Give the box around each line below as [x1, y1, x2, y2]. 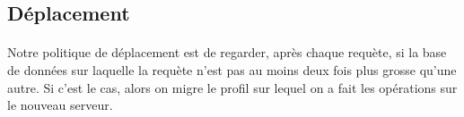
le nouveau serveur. [7, 96, 113, 114]
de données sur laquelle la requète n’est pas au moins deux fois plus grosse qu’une [7, 60, 457, 79]
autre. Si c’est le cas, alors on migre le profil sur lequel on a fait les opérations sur [7, 78, 458, 96]
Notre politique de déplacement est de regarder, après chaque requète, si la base [7, 43, 447, 62]
